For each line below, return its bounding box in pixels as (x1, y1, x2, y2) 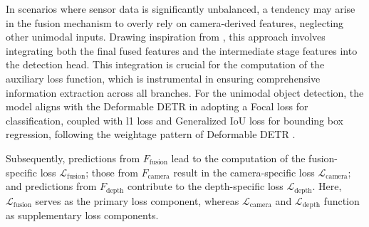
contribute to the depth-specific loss (127, 179, 284, 194)
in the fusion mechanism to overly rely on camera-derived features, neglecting (6, 15, 344, 30)
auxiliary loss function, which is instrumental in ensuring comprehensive (6, 70, 321, 85)
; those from (85, 164, 138, 179)
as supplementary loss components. (6, 208, 159, 223)
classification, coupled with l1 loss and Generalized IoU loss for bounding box (6, 112, 343, 127)
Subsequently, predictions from (6, 150, 140, 165)
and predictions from (6, 179, 97, 194)
